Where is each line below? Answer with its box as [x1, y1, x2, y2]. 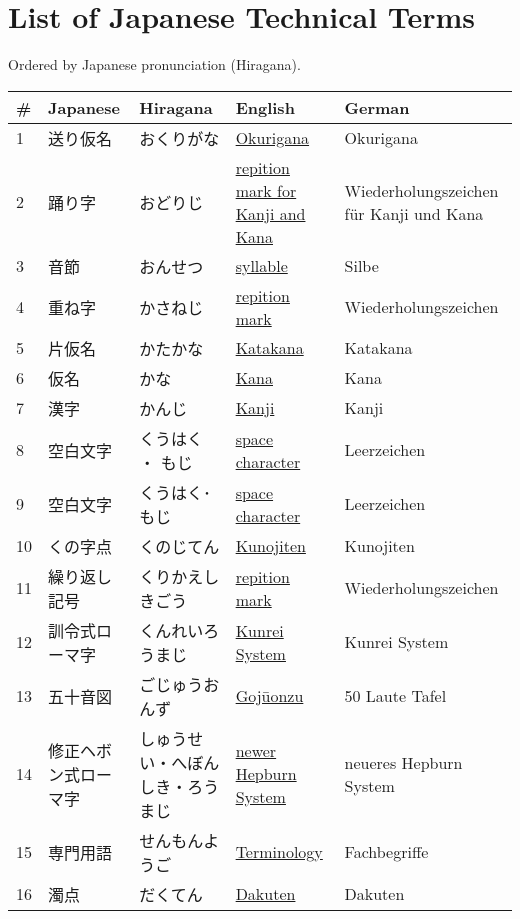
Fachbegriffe [344, 840, 429, 864]
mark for [235, 178, 297, 202]
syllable [235, 254, 288, 278]
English [235, 95, 295, 119]
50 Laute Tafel [344, 684, 447, 708]
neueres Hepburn [344, 750, 463, 774]
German [344, 95, 410, 119]
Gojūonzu [235, 684, 304, 708]
